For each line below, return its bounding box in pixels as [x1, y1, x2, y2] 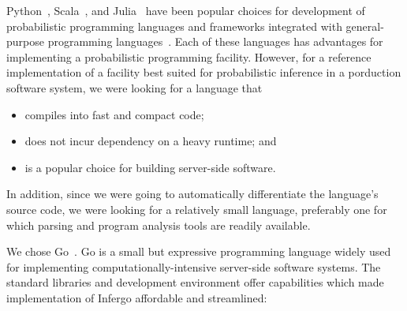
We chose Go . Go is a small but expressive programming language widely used [6, 243, 391, 260]
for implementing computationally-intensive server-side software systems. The [6, 258, 381, 275]
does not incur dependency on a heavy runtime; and [24, 133, 277, 149]
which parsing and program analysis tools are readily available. [6, 216, 311, 233]
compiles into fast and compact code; [24, 106, 204, 122]
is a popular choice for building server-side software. [24, 159, 276, 175]
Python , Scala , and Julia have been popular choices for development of [6, 2, 365, 18]
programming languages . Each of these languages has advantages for [47, 33, 383, 50]
